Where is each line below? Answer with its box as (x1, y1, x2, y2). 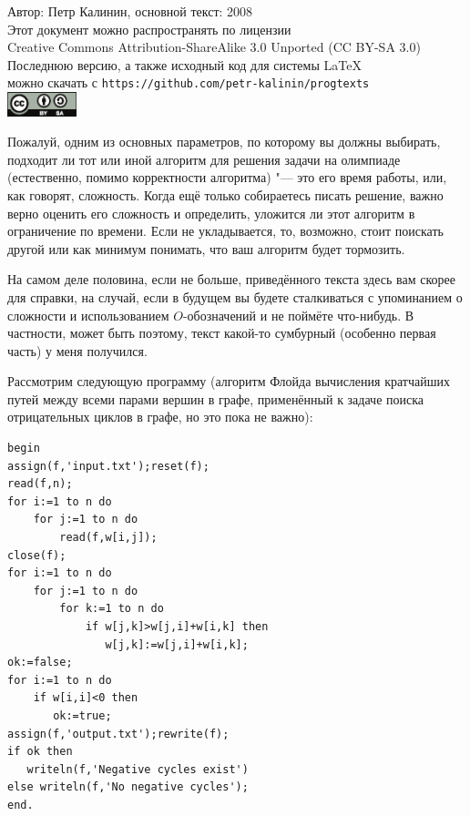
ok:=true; (53, 709, 112, 722)
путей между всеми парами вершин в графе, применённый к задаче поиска (7, 389, 424, 408)
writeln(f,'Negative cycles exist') (26, 762, 249, 776)
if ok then (7, 745, 73, 759)
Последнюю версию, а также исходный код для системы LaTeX (7, 55, 362, 74)
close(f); (7, 548, 66, 562)
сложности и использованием (7, 305, 169, 324)
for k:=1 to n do (59, 602, 164, 616)
